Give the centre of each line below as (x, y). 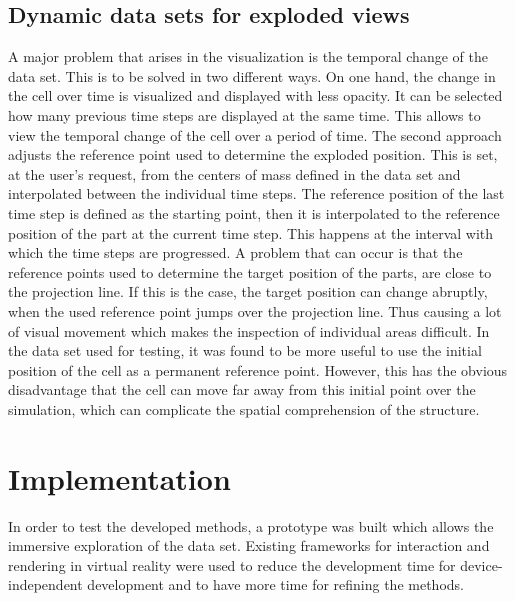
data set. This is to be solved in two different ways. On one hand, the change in (252, 75)
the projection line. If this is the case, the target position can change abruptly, (248, 291)
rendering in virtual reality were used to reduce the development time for (232, 564)
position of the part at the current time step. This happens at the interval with (251, 232)
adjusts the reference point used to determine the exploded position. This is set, (253, 154)
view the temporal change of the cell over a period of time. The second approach (255, 134)
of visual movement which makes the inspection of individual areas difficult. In (249, 330)
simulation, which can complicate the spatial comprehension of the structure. (244, 408)
